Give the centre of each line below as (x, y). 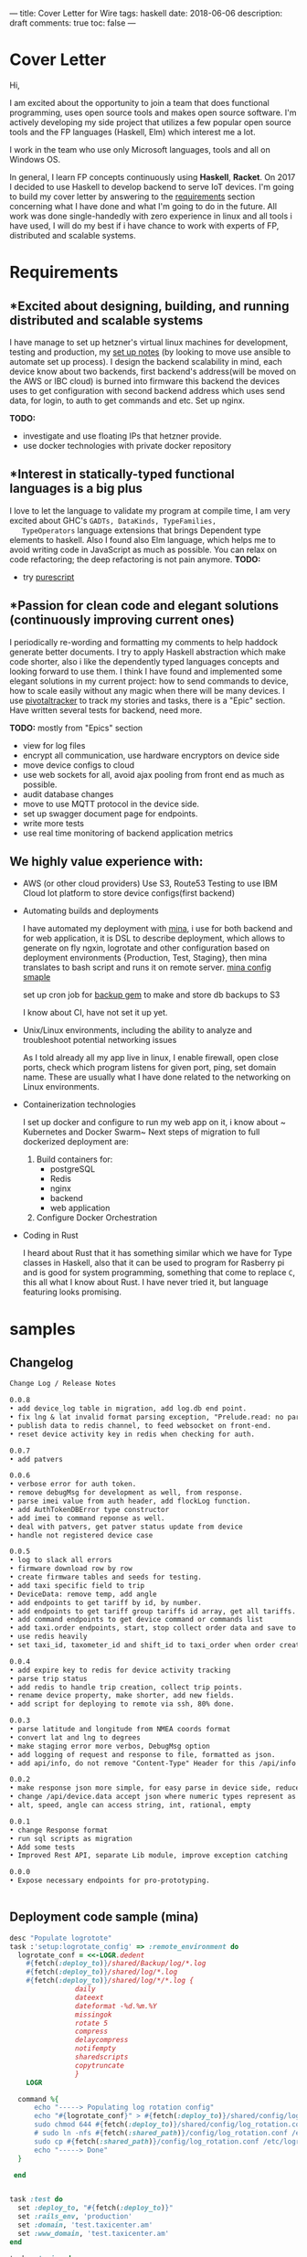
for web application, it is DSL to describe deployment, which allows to (154, 938)
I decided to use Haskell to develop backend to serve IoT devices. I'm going (152, 186)
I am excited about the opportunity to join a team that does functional (139, 102)
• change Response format (58, 1830)
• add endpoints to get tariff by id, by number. (106, 1602)
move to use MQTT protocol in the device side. (111, 804)
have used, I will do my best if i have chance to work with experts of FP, (144, 225)
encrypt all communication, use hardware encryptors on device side (151, 755)
